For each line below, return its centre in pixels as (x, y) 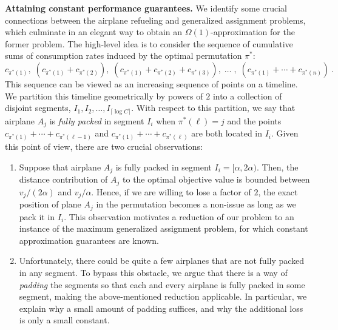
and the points (254, 120)
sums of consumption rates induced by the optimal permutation (123, 56)
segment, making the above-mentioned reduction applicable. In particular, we (163, 296)
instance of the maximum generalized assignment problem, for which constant (164, 228)
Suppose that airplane (60, 167)
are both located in (227, 133)
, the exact (278, 191)
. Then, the (278, 167)
